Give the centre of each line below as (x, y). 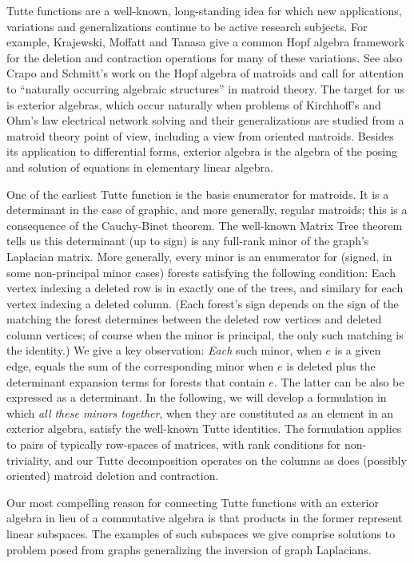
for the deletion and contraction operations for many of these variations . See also (205, 57)
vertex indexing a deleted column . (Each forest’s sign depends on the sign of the (203, 303)
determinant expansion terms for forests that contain (136, 381)
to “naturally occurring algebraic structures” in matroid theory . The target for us (206, 88)
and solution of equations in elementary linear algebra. (140, 167)
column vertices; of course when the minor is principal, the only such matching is (205, 334)
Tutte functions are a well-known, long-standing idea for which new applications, (204, 10)
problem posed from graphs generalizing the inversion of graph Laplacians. (189, 549)
